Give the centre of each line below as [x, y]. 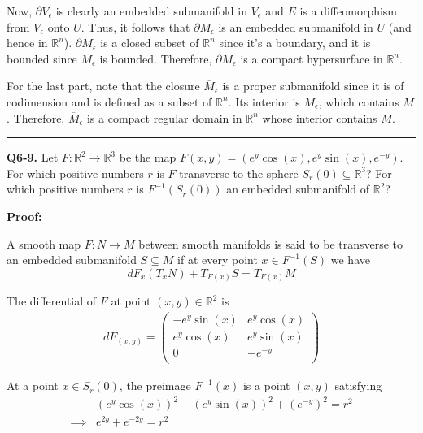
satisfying [358, 385]
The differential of [52, 301]
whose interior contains [320, 117]
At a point [33, 385]
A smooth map [44, 243]
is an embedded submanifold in [296, 26]
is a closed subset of [150, 43]
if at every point [218, 260]
